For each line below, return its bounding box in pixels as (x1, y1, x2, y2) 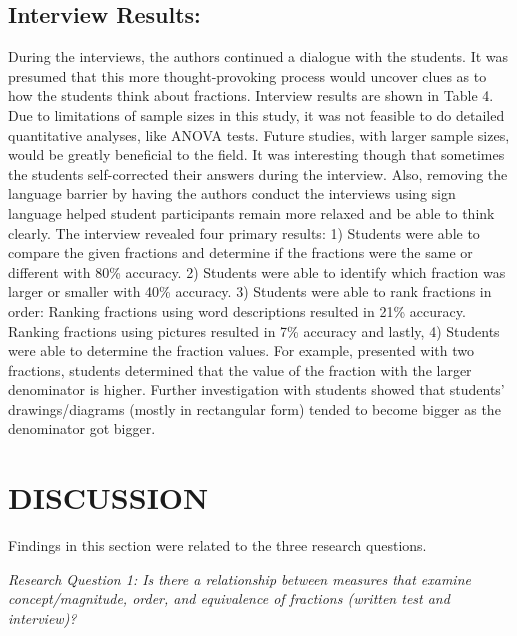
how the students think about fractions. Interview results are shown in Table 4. (8, 85, 494, 106)
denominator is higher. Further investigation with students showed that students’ (8, 379, 505, 400)
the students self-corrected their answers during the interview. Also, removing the (8, 163, 508, 184)
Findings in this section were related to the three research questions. (8, 535, 427, 556)
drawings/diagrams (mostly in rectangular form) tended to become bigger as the (8, 398, 501, 419)
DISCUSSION (8, 477, 209, 518)
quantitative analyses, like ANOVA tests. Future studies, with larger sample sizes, (8, 124, 510, 145)
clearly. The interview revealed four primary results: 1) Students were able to (8, 222, 480, 243)
